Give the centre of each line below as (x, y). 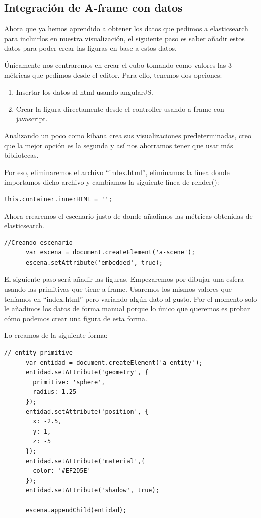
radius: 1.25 (55, 392)
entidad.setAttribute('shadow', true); (92, 491)
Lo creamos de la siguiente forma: (56, 335)
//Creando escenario (39, 243)
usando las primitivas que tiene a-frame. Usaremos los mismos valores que (118, 289)
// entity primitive (39, 353)
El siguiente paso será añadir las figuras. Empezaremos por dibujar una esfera (124, 279)
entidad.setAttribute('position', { (87, 412)
